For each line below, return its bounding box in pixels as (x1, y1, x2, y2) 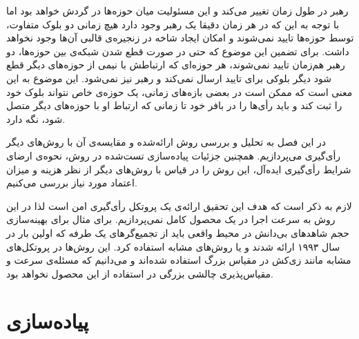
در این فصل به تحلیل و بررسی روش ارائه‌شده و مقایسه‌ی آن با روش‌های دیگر (6, 135, 327, 149)
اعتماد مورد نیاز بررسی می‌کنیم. (6, 175, 137, 190)
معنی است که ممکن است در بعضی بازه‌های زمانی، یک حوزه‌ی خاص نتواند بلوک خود (6, 84, 353, 99)
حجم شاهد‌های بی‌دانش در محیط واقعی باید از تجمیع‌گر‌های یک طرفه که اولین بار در (6, 225, 349, 240)
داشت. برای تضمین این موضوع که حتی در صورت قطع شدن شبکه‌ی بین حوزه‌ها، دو (6, 43, 349, 58)
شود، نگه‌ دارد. (6, 111, 66, 126)
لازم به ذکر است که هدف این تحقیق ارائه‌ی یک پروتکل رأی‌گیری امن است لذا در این (6, 198, 352, 213)
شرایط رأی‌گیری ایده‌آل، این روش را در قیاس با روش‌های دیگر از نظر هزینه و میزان (6, 162, 351, 176)
